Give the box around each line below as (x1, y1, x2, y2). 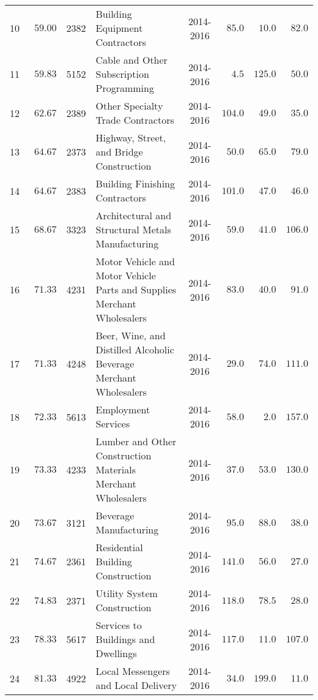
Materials (95, 462, 136, 476)
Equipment (95, 21, 143, 35)
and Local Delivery (95, 678, 177, 692)
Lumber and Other (95, 434, 177, 448)
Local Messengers (95, 664, 170, 678)
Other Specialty (95, 99, 163, 113)
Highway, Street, (95, 130, 166, 145)
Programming (95, 81, 154, 95)
